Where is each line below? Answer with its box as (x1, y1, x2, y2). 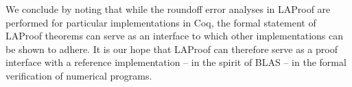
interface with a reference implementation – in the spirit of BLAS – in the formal (5, 55, 347, 69)
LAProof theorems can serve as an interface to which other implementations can (5, 29, 344, 43)
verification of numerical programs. (5, 68, 152, 82)
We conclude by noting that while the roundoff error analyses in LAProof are (5, 2, 331, 16)
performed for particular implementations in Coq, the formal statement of (5, 15, 316, 29)
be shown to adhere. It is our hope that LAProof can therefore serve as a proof (5, 41, 338, 56)
